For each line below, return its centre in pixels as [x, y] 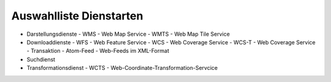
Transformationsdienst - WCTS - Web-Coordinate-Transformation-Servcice [122, 68]
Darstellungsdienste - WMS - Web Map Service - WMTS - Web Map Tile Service [128, 34]
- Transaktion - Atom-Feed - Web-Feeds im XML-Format [98, 51]
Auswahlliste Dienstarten [77, 16]
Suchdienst [41, 59]
